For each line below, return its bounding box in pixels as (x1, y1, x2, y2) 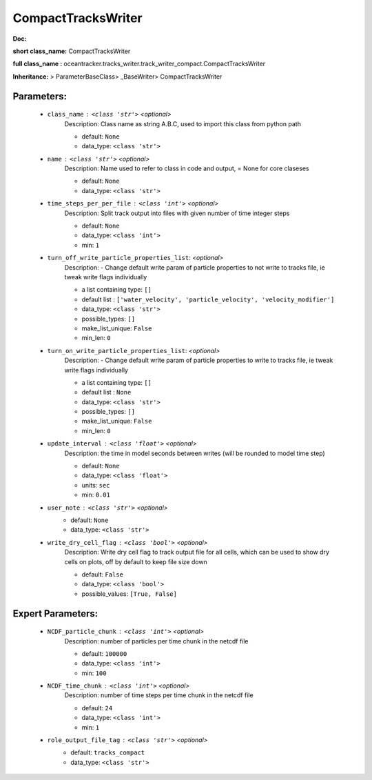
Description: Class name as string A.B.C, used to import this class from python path (64, 119, 301, 128)
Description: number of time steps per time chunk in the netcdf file (64, 691, 254, 699)
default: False (81, 570, 124, 579)
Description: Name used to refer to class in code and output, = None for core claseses (64, 164, 309, 172)
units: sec (81, 481, 110, 489)
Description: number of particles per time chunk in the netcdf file (64, 637, 249, 645)
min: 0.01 (81, 490, 110, 499)
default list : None (81, 388, 132, 397)
